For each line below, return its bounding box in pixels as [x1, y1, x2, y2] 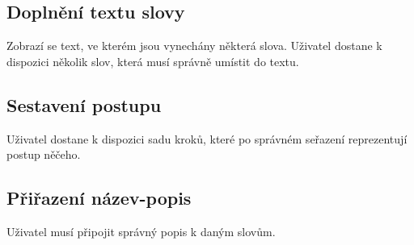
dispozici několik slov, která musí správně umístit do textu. [6, 52, 299, 69]
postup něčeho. [6, 146, 81, 163]
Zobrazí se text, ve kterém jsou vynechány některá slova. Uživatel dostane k [6, 37, 382, 54]
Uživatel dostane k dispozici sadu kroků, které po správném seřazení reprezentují [6, 130, 408, 147]
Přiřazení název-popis [6, 185, 192, 210]
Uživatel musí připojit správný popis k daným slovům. [6, 222, 276, 239]
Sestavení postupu [6, 92, 162, 117]
